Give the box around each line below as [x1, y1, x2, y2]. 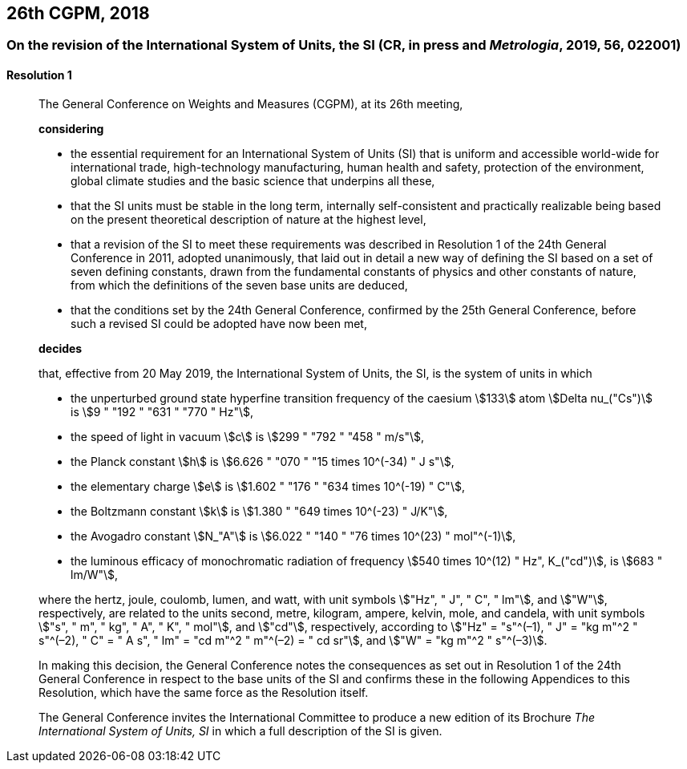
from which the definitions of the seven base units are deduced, [71, 277, 408, 292]
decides [38, 341, 83, 355]
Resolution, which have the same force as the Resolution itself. [38, 685, 369, 699]
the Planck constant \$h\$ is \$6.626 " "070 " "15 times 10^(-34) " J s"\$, [71, 454, 455, 468]
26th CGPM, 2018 [6, 3, 150, 23]
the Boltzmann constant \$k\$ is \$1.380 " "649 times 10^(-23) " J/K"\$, [71, 504, 448, 518]
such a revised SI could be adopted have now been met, [71, 316, 367, 330]
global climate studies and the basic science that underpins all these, [71, 173, 435, 188]
